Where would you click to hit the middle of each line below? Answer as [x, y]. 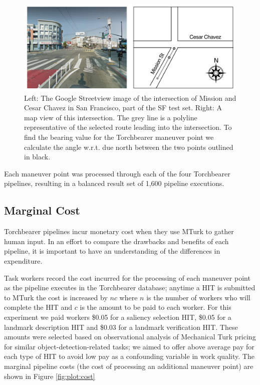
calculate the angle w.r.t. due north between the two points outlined [129, 147]
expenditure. [23, 261]
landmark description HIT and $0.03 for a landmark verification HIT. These [121, 327]
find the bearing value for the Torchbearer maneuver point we [119, 137]
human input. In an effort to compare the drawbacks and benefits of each [116, 241]
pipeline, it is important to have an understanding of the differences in [112, 251]
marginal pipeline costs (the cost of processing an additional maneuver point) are [129, 366]
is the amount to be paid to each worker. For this [156, 307]
